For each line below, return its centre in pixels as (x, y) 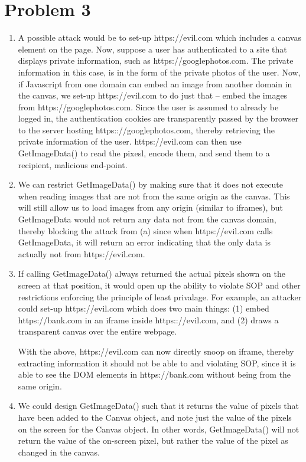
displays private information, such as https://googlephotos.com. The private (156, 60)
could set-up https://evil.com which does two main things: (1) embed (144, 308)
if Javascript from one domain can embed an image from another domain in (155, 83)
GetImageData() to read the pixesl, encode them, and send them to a (144, 153)
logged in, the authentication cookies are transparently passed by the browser (158, 118)
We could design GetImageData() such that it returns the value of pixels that (158, 406)
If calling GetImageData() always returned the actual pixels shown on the (152, 273)
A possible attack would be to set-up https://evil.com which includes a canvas (159, 37)
